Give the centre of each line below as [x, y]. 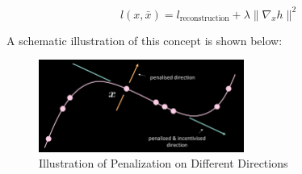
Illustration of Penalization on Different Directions [164, 163]
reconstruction [204, 18]
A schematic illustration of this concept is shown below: [145, 40]
